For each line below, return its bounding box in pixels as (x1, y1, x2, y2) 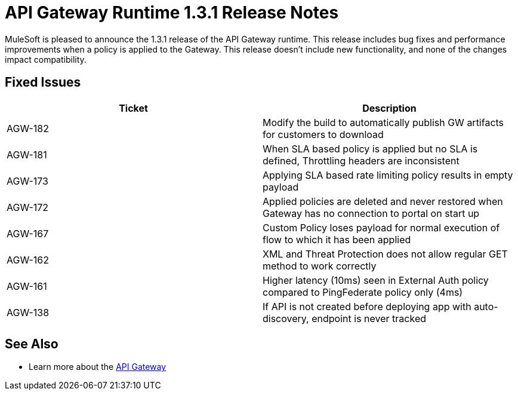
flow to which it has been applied (263, 233, 411, 246)
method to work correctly (263, 259, 377, 272)
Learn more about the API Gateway (29, 362, 166, 372)
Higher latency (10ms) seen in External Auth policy (263, 274, 489, 286)
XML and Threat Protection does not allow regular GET (263, 247, 508, 260)
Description (362, 102, 417, 114)
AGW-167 (7, 227, 49, 240)
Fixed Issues (5, 75, 81, 90)
